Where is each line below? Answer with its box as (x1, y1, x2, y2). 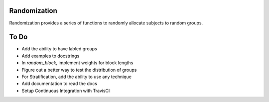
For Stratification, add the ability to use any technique (21, 74, 132, 80)
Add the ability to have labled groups (21, 46, 97, 52)
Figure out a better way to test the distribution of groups (21, 67, 137, 73)
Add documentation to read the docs (21, 81, 97, 87)
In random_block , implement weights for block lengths (21, 60, 134, 66)
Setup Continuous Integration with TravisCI (21, 88, 110, 94)
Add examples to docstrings (21, 53, 80, 59)
